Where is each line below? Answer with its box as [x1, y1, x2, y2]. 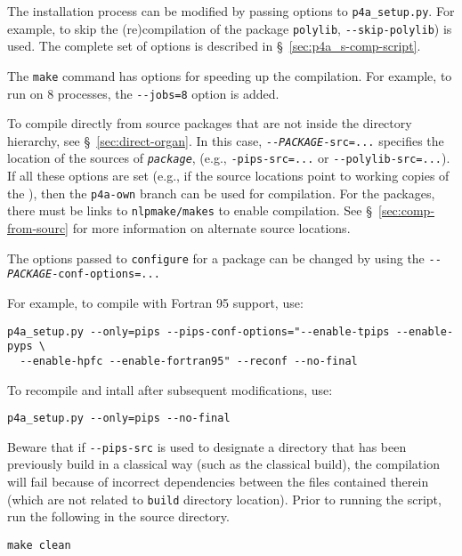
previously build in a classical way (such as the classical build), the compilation [7, 455, 440, 473]
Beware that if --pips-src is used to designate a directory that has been [7, 437, 407, 455]
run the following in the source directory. [7, 507, 230, 526]
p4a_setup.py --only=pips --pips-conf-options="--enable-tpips [7, 325, 390, 338]
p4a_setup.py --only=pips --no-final [7, 412, 231, 425]
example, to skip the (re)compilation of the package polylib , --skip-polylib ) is [7, 19, 452, 37]
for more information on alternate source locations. [72, 219, 351, 238]
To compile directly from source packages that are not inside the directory [7, 114, 412, 133]
